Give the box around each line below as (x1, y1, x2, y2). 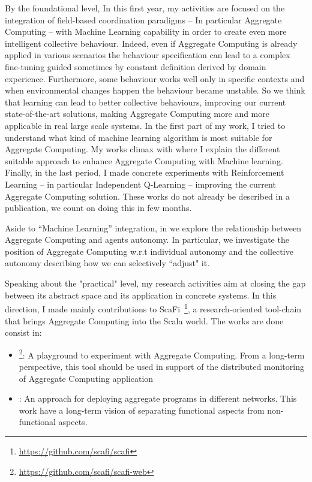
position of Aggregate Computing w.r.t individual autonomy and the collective (5, 245, 293, 257)
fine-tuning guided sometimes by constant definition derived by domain (5, 60, 266, 73)
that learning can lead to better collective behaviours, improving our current (5, 95, 286, 108)
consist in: (5, 326, 42, 339)
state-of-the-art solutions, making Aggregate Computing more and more (5, 107, 269, 120)
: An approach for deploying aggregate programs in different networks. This (19, 392, 297, 405)
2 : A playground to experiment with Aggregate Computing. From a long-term (19, 347, 305, 361)
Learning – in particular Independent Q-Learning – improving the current (5, 177, 276, 190)
